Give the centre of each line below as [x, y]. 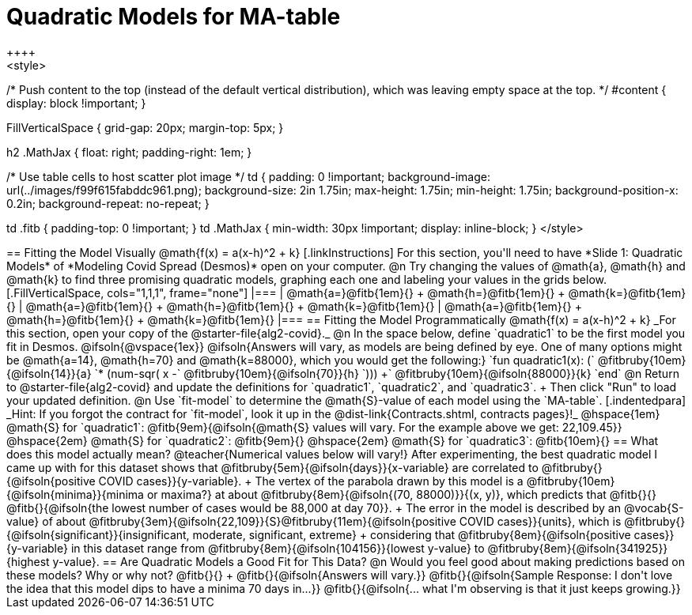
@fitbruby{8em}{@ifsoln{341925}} [578, 548]
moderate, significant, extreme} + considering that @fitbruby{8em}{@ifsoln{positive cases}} [433, 534]
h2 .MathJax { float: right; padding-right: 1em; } [129, 152]
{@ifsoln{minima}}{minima [75, 494]
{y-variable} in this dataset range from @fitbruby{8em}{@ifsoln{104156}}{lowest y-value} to [246, 548]
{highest [28, 561]
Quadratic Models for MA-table [174, 17]
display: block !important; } [76, 103]
